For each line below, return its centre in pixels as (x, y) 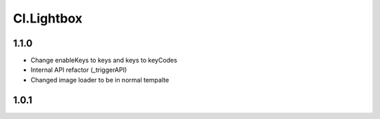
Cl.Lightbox (48, 18)
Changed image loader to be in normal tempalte (100, 80)
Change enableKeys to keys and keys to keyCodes (104, 61)
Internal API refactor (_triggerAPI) (79, 70)
